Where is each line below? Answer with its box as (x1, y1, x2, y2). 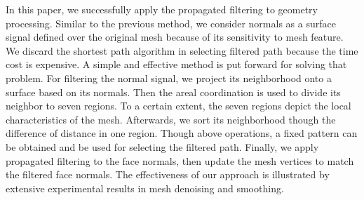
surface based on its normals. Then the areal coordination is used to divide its (6, 84, 341, 99)
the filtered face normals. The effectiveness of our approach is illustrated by (6, 167, 330, 182)
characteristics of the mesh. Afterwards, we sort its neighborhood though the (6, 112, 336, 126)
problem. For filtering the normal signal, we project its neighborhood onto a (6, 70, 332, 85)
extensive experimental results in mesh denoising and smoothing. (6, 180, 284, 195)
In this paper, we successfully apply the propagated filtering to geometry (6, 2, 318, 16)
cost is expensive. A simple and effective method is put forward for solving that (6, 57, 347, 72)
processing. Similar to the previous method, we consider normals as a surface (6, 15, 336, 30)
